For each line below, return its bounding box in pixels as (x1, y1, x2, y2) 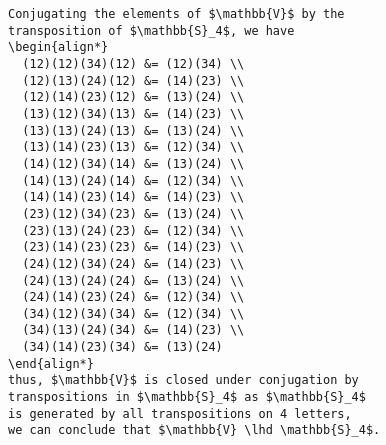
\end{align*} (8, 356, 94, 371)
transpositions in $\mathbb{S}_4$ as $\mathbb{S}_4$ (8, 390, 366, 405)
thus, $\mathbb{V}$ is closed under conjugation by (8, 373, 359, 388)
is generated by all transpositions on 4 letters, (8, 406, 352, 421)
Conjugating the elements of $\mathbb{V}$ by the (8, 7, 345, 21)
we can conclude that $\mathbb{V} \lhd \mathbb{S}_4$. (8, 423, 381, 438)
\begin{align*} (8, 40, 109, 55)
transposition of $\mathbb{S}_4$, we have (8, 23, 295, 38)
